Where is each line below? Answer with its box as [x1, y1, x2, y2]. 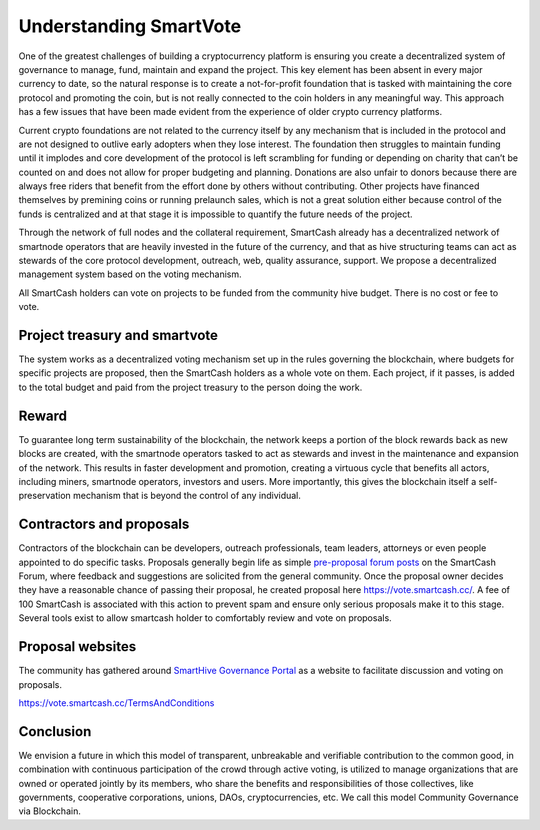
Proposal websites [18, 638, 137, 655]
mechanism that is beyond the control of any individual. [73, 490, 302, 502]
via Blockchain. [18, 805, 82, 817]
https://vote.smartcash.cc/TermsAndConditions [18, 696, 215, 709]
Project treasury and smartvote [18, 327, 219, 344]
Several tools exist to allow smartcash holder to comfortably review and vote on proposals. [18, 612, 392, 624]
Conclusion [18, 723, 92, 740]
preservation [18, 490, 72, 502]
